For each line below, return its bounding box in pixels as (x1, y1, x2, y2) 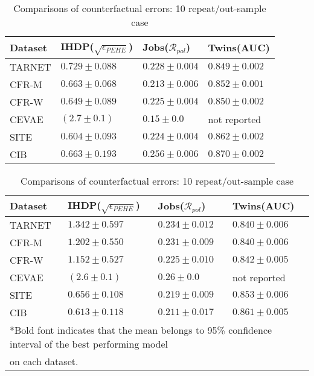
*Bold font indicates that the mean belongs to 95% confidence (10, 323, 272, 337)
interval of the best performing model (10, 337, 168, 351)
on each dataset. (10, 354, 78, 369)
